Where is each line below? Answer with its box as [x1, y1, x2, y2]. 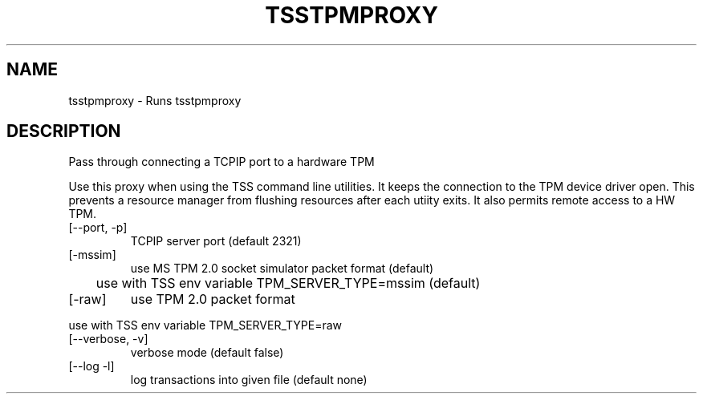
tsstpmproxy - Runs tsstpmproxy [68, 93, 242, 107]
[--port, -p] [68, 220, 128, 235]
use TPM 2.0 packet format [130, 291, 295, 308]
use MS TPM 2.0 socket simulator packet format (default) [130, 261, 434, 276]
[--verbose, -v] [68, 332, 148, 346]
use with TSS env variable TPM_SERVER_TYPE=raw [68, 318, 343, 333]
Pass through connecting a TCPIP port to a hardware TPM [68, 155, 375, 169]
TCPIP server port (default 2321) [130, 234, 302, 248]
